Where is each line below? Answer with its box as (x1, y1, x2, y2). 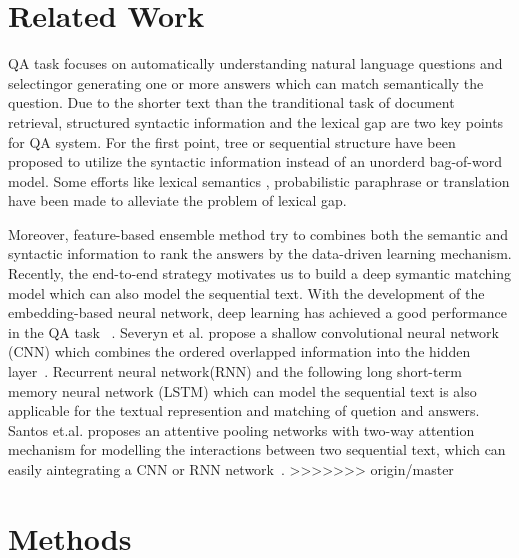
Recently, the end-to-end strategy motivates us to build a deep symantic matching (8, 263, 511, 284)
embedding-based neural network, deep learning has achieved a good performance (8, 302, 507, 323)
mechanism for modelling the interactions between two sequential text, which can (8, 439, 506, 460)
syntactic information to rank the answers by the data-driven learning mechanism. (8, 243, 512, 264)
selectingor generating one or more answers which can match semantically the (8, 72, 484, 93)
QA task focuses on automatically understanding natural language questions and (8, 53, 503, 74)
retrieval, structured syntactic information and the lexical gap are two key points (8, 111, 504, 132)
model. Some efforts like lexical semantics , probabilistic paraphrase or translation (8, 170, 510, 191)
